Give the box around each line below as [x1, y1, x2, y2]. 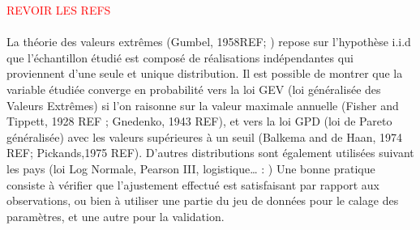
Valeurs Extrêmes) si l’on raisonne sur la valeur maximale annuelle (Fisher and [6, 96, 399, 113]
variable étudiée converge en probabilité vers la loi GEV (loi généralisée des [6, 80, 381, 97]
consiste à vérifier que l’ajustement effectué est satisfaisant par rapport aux [6, 176, 379, 193]
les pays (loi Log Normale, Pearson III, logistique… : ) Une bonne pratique [6, 160, 375, 177]
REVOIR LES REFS [6, 2, 111, 18]
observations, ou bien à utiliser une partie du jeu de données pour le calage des [6, 192, 399, 209]
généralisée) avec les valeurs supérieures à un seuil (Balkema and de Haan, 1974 [6, 128, 403, 145]
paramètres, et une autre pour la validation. [6, 207, 225, 224]
